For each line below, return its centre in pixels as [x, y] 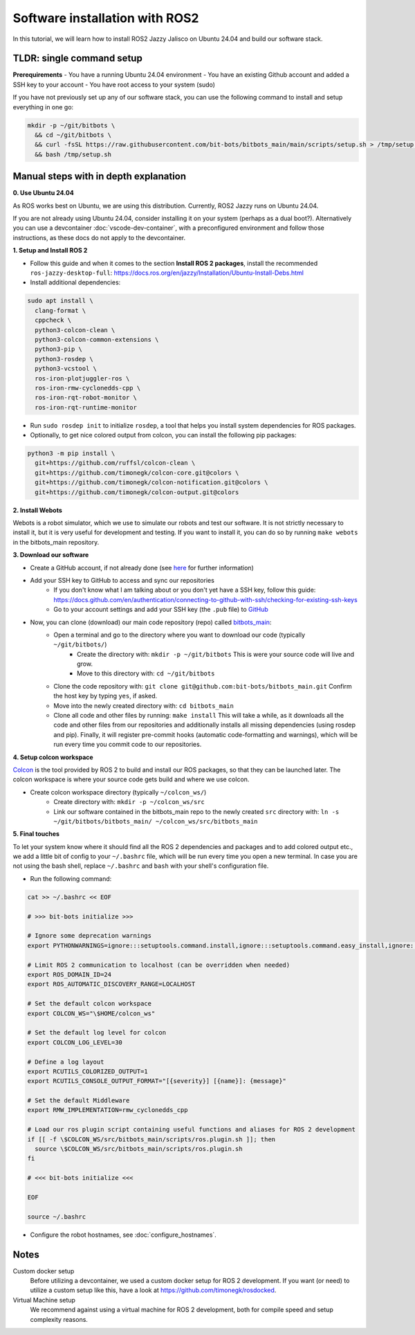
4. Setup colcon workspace [53, 757]
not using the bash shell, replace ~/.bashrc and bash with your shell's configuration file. [141, 866]
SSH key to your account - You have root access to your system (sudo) [114, 84]
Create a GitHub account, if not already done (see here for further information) [142, 567]
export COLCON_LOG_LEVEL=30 [75, 1042]
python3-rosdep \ [64, 359]
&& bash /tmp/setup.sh [73, 154]
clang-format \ [61, 310]
